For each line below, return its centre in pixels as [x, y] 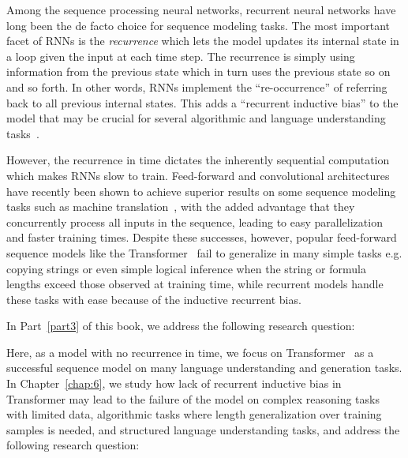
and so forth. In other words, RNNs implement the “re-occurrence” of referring [197, 86]
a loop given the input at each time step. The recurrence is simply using [181, 56]
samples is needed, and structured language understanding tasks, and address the [203, 429]
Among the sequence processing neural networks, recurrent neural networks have [201, 9]
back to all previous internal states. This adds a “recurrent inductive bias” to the [202, 102]
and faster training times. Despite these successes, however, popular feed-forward [202, 237]
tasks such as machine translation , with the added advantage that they [181, 206]
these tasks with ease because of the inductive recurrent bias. [154, 299]
